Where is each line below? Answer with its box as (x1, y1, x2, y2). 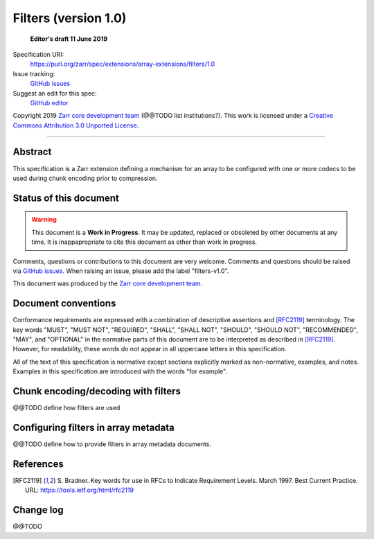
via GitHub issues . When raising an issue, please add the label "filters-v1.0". (12, 267, 229, 275)
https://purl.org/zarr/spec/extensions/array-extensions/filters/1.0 (30, 60, 215, 69)
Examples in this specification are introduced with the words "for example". (12, 367, 228, 375)
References (12, 458, 64, 470)
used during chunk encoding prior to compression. (12, 174, 158, 182)
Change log (12, 504, 64, 516)
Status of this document (12, 192, 119, 204)
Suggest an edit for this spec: (12, 89, 97, 97)
